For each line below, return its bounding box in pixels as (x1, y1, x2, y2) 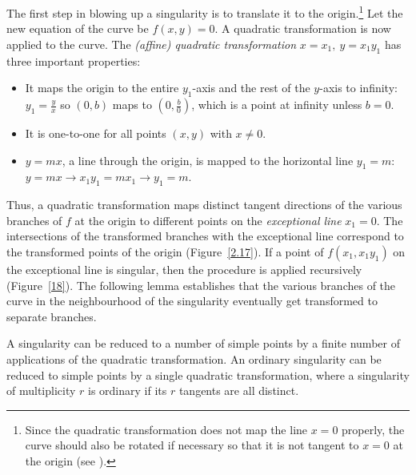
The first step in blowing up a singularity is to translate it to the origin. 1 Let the (6, 2, 403, 21)
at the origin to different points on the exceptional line (74, 211, 342, 228)
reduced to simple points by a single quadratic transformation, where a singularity (6, 366, 410, 383)
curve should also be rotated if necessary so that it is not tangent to (25, 437, 359, 453)
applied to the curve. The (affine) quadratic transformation (6, 35, 297, 52)
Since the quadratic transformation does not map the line (25, 421, 308, 437)
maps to (112, 96, 152, 113)
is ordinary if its (88, 382, 167, 399)
